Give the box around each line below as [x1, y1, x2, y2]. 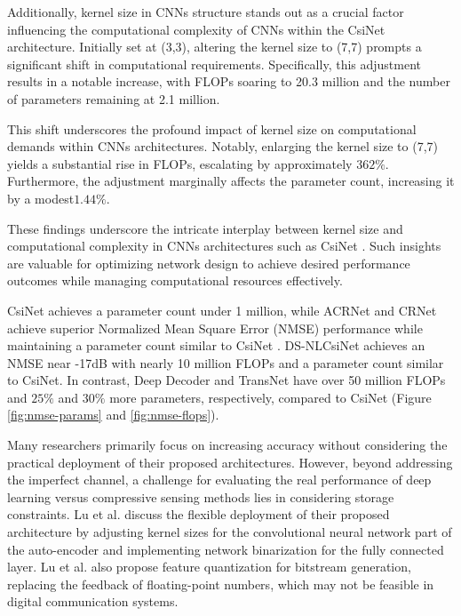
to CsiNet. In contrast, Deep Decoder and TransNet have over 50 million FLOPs [7, 371, 446, 389]
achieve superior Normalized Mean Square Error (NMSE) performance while [7, 318, 423, 337]
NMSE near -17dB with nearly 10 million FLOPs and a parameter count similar [7, 353, 444, 372]
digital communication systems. [7, 592, 179, 611]
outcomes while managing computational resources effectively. [7, 271, 343, 290]
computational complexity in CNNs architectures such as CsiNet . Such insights [7, 236, 441, 255]
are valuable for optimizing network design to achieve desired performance [7, 253, 410, 272]
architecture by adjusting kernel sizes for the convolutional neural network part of [7, 523, 452, 541]
